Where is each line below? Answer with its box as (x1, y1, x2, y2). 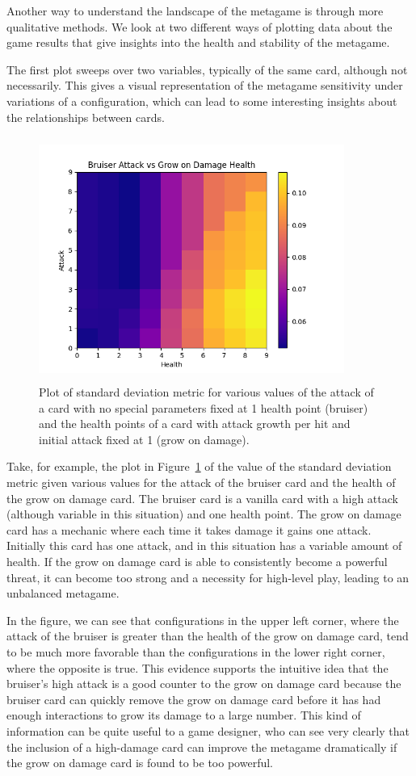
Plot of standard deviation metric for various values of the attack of (39, 384, 374, 401)
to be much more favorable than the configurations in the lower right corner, (6, 644, 385, 661)
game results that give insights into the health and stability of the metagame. (6, 34, 390, 51)
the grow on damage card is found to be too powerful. (6, 754, 273, 771)
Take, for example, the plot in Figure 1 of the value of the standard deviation (6, 458, 392, 475)
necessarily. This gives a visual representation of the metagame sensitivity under (6, 77, 403, 94)
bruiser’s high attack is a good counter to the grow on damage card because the (6, 675, 401, 692)
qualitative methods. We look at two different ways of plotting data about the (6, 18, 393, 35)
